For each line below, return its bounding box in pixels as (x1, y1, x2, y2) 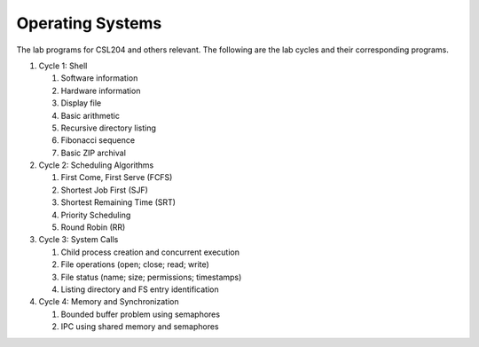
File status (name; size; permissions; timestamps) (60, 272, 242, 282)
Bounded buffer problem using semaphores (60, 309, 221, 319)
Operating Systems (16, 13, 162, 33)
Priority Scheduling (60, 209, 131, 220)
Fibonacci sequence (60, 135, 136, 146)
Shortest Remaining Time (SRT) (60, 197, 177, 208)
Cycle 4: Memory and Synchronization (38, 296, 179, 307)
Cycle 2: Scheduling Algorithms (38, 160, 154, 170)
